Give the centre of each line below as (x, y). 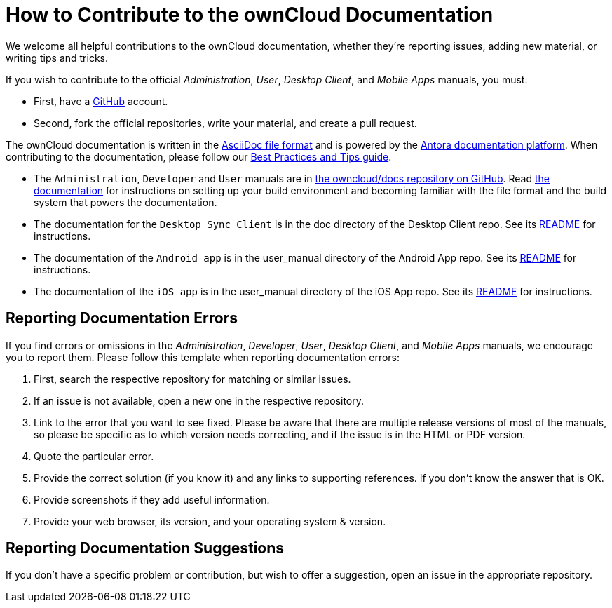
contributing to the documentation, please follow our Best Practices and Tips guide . (199, 156)
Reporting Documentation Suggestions (145, 548)
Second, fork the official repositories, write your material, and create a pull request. (225, 123)
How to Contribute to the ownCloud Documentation (250, 15)
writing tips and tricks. (57, 58)
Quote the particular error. (94, 456)
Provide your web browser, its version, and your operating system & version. (210, 521)
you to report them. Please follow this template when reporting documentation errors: (203, 357)
